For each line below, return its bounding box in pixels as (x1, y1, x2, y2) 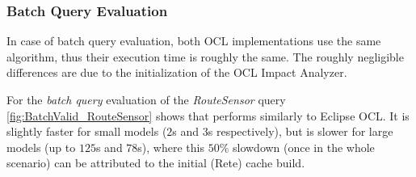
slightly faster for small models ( (6, 123, 167, 140)
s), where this (137, 138, 204, 155)
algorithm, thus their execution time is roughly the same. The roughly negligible (6, 48, 404, 65)
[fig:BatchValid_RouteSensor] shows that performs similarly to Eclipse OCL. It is (6, 107, 410, 124)
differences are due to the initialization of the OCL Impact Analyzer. (6, 64, 347, 81)
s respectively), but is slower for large (208, 123, 393, 140)
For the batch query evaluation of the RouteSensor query (6, 91, 286, 107)
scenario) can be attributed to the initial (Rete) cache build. (6, 154, 305, 171)
